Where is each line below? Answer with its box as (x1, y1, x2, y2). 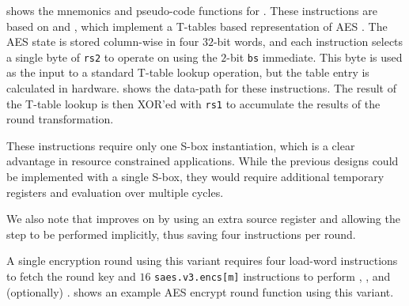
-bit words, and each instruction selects (213, 33, 403, 50)
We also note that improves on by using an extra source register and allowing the (6, 210, 400, 227)
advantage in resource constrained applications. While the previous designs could (6, 153, 399, 169)
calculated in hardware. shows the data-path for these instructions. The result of (6, 80, 396, 96)
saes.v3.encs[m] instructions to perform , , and (154, 268, 391, 285)
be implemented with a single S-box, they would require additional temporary (6, 168, 384, 185)
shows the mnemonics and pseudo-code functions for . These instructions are (6, 2, 377, 18)
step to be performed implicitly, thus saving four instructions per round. (6, 225, 356, 242)
